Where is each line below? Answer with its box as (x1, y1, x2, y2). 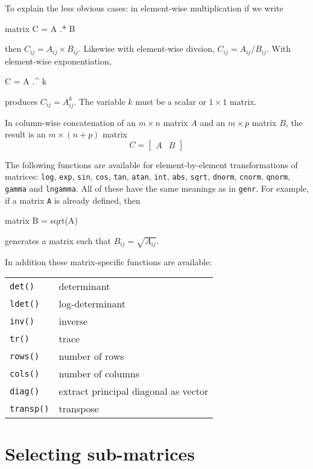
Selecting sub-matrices (5, 441, 195, 466)
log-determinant (58, 297, 126, 311)
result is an (5, 128, 46, 140)
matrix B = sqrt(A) (5, 214, 78, 227)
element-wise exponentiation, (5, 54, 112, 67)
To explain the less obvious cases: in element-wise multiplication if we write (5, 2, 283, 14)
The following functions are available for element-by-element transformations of (5, 158, 298, 171)
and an (200, 116, 226, 128)
